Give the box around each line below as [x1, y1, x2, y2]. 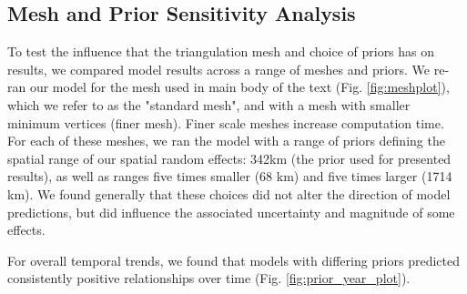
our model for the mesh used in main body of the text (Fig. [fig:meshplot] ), [29, 77, 450, 96]
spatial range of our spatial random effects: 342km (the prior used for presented [7, 148, 452, 167]
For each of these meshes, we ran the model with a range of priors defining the [7, 131, 445, 150]
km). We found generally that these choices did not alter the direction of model [7, 184, 451, 203]
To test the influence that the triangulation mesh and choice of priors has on [7, 42, 435, 61]
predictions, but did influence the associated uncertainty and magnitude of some [7, 202, 455, 221]
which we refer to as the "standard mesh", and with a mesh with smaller [7, 95, 411, 114]
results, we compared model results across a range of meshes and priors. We [7, 59, 431, 78]
